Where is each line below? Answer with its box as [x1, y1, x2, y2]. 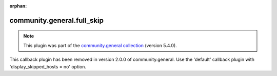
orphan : [9, 3, 27, 9]
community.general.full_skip [9, 16, 104, 25]
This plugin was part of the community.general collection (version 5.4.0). [23, 42, 177, 48]
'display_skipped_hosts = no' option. [9, 63, 87, 69]
